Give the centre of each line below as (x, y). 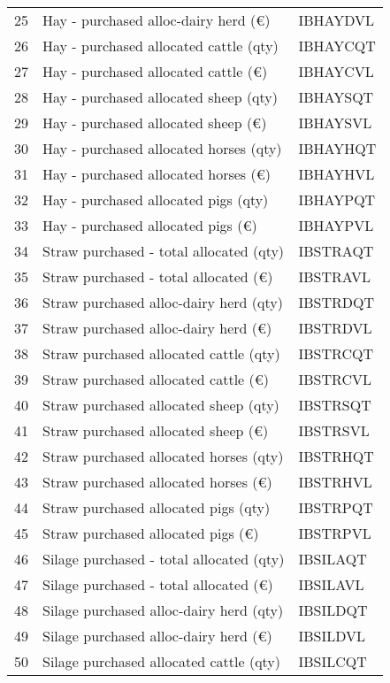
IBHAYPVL (336, 225)
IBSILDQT (333, 610)
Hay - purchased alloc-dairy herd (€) (157, 20)
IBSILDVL (332, 636)
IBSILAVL (331, 584)
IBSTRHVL (335, 482)
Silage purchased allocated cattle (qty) (162, 661)
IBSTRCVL (335, 379)
